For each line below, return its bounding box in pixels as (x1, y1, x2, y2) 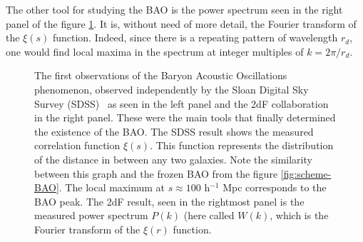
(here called (183, 208, 235, 223)
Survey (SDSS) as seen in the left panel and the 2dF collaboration (34, 96, 329, 111)
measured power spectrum (34, 208, 148, 223)
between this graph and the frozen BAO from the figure (34, 166, 278, 181)
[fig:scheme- (280, 166, 332, 181)
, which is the (270, 208, 329, 223)
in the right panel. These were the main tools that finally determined (34, 110, 336, 125)
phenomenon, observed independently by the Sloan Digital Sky (34, 81, 309, 96)
